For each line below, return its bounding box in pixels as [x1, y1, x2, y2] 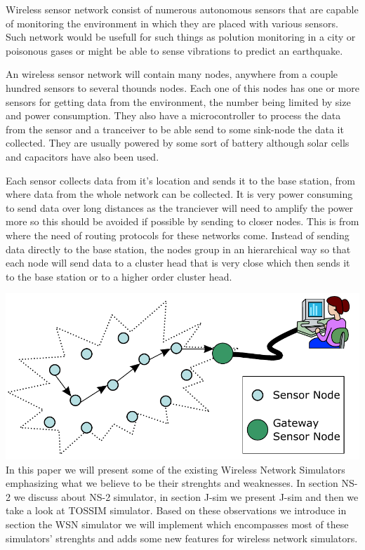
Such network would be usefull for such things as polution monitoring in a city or [6, 29, 356, 44]
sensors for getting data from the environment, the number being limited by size [6, 94, 351, 109]
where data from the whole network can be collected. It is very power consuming [6, 187, 353, 201]
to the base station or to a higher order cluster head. [6, 269, 232, 283]
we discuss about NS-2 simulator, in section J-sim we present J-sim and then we [13, 489, 359, 504]
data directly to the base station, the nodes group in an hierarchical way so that [6, 241, 351, 256]
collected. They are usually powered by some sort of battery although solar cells [6, 135, 350, 150]
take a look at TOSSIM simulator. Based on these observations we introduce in [6, 503, 347, 518]
